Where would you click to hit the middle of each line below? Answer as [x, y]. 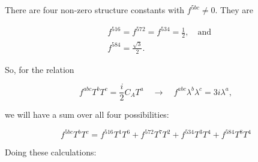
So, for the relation [40, 69]
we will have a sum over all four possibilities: [87, 114]
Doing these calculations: [51, 152]
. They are [234, 10]
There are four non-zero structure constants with [95, 10]
